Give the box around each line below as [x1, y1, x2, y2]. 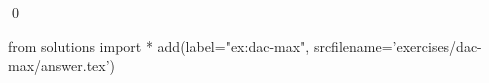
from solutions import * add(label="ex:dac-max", [8, 35, 310, 56]
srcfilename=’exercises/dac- [313, 35, 482, 56]
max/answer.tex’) [8, 55, 116, 76]
